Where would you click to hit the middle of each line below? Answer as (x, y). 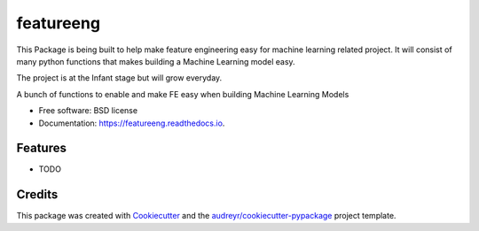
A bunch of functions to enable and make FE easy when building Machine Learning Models (183, 94)
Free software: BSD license (88, 111)
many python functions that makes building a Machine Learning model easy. (156, 61)
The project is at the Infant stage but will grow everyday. (119, 78)
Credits (37, 195)
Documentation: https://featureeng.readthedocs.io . (132, 123)
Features (41, 148)
